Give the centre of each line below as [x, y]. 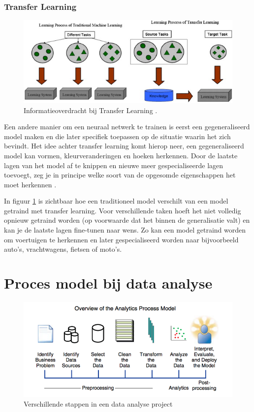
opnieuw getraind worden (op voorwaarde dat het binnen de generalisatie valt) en [127, 220]
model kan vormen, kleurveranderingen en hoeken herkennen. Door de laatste [121, 155]
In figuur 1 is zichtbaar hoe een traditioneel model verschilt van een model [116, 201]
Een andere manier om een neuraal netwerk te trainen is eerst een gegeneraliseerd [127, 127]
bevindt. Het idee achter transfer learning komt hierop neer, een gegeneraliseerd [124, 146]
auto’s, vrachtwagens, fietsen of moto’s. [63, 249]
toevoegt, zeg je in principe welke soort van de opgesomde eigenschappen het [120, 175]
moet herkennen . [30, 184]
